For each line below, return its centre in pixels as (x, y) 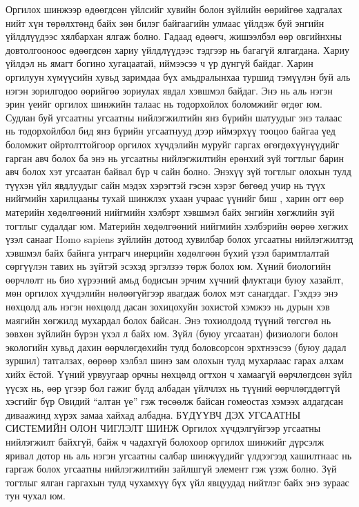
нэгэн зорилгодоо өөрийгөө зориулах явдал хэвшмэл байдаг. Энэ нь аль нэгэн (169, 90)
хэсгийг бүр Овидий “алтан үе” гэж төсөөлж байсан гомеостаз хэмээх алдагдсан (175, 401)
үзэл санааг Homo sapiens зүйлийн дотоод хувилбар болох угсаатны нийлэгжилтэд (179, 239)
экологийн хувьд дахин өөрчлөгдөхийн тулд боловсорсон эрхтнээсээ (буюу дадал (176, 347)
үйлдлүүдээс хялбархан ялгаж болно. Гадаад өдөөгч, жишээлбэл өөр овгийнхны (174, 36)
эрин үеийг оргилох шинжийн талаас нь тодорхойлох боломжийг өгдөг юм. (164, 104)
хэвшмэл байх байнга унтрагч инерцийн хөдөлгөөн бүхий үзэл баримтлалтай (167, 252)
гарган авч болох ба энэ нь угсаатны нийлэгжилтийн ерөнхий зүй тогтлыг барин (175, 158)
